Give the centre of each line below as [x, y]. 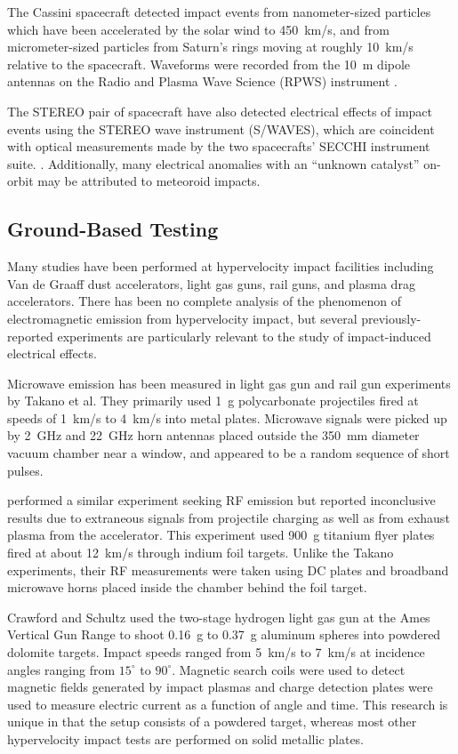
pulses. [25, 470]
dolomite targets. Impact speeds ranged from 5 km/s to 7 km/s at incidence [216, 652]
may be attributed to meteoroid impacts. [149, 181]
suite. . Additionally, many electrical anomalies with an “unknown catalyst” [213, 163]
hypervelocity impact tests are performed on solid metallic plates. [186, 738]
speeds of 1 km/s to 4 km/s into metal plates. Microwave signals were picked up [227, 417]
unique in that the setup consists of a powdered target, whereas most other [212, 722]
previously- [391, 318]
